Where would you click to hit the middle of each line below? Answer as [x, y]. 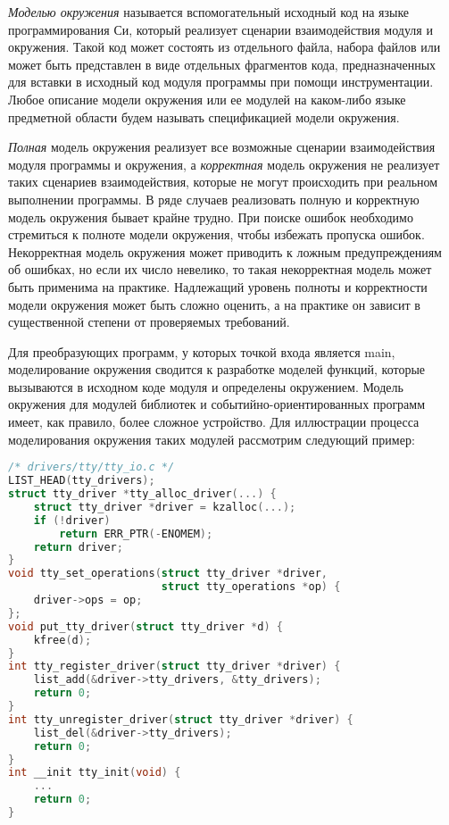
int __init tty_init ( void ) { [95, 773]
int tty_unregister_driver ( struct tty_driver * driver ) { [181, 719]
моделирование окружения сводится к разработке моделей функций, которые [216, 369]
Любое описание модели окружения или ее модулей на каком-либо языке [207, 99]
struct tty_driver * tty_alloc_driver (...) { [142, 494]
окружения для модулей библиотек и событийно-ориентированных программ [217, 404]
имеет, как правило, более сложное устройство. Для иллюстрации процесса [214, 422]
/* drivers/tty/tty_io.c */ [91, 467]
